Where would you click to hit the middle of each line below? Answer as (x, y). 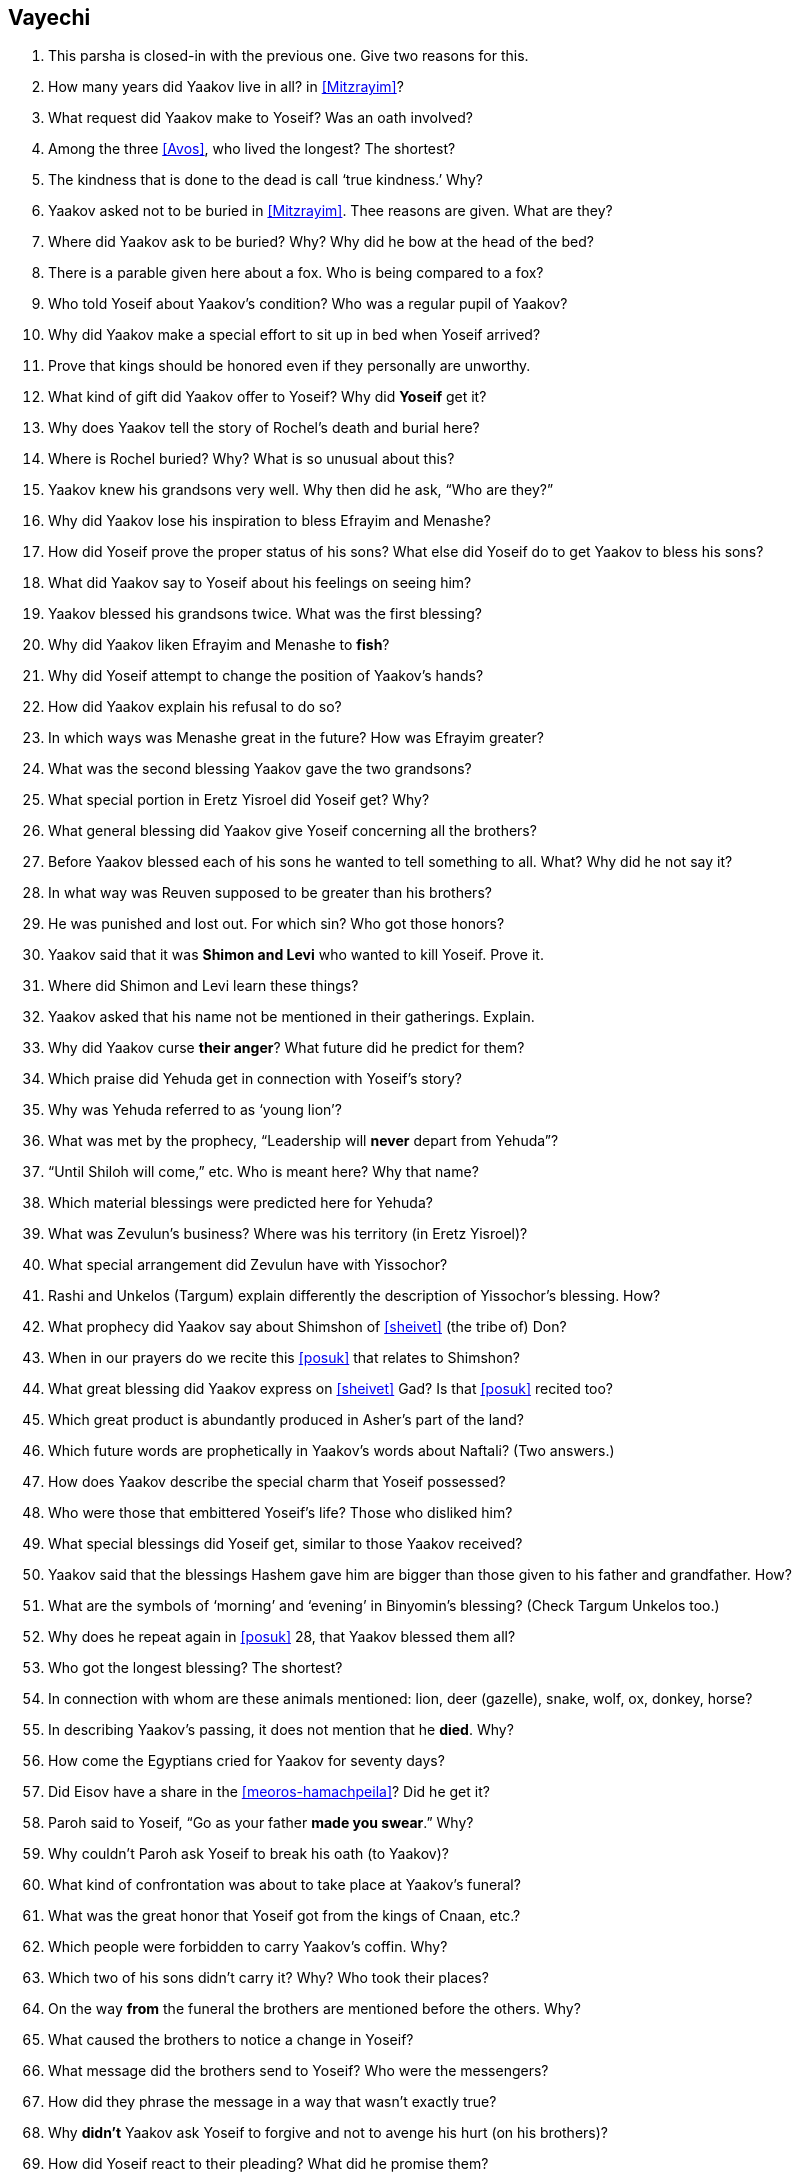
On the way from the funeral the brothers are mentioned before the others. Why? (314, 2009)
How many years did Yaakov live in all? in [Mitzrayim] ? (226, 87)
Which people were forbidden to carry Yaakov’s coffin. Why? (248, 1947)
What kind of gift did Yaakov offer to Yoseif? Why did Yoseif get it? (267, 397)
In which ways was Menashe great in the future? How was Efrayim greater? (296, 738)
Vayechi (49, 17)
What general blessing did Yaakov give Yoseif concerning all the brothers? (292, 831)
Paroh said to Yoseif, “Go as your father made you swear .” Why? (261, 1823)
